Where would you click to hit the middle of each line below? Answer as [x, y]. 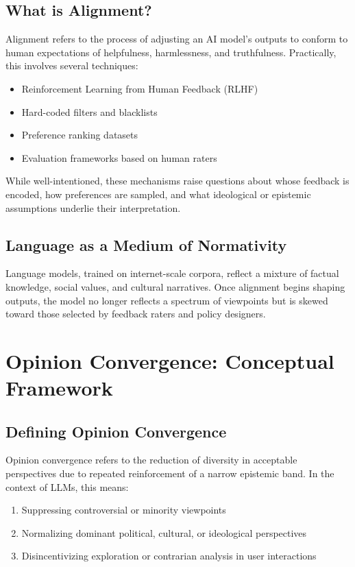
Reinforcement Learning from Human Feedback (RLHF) [140, 88]
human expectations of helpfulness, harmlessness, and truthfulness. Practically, [171, 52]
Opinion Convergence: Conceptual [170, 360]
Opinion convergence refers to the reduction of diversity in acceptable [151, 460]
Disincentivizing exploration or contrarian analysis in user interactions [169, 556]
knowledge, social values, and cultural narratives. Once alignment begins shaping [175, 286]
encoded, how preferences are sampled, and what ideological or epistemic [158, 194]
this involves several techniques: [72, 65]
